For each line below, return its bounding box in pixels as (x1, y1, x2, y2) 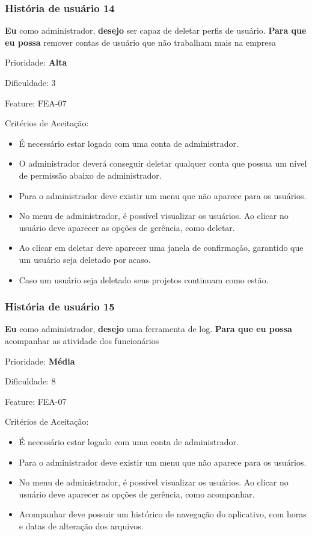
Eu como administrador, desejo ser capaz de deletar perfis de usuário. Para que (5, 24, 307, 37)
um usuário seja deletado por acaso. (19, 253, 151, 265)
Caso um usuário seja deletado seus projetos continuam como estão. (19, 273, 269, 286)
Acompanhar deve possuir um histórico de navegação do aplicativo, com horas (19, 508, 307, 520)
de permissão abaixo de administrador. (19, 168, 162, 181)
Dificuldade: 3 (5, 76, 56, 88)
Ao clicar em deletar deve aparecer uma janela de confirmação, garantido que (19, 241, 304, 254)
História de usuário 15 (5, 299, 115, 314)
